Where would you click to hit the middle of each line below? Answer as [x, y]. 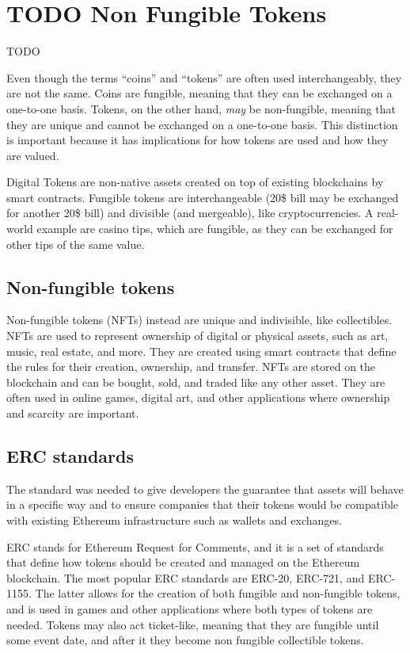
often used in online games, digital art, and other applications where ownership [198, 397]
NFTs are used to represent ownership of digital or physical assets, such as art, [197, 336]
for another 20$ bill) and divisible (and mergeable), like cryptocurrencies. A [190, 213]
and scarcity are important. [73, 413]
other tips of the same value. [76, 244]
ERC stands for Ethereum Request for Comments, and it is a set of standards [195, 546]
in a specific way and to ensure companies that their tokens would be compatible [203, 504]
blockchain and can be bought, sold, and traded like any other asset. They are [196, 382]
